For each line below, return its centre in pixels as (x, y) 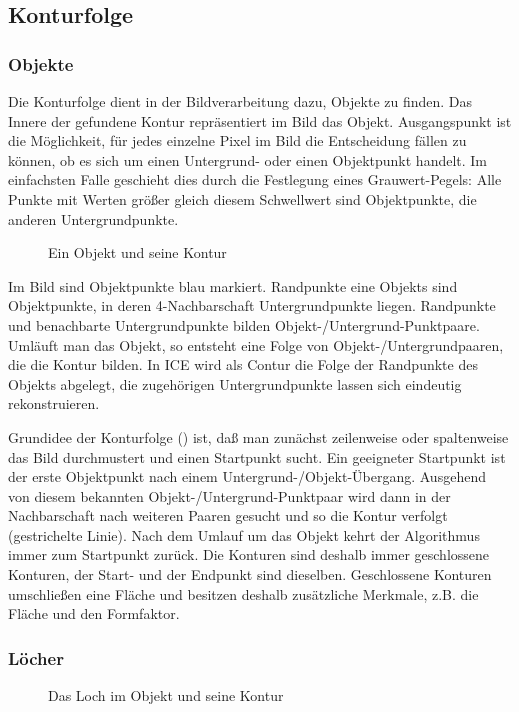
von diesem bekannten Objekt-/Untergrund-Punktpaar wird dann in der (229, 495)
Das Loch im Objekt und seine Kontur (166, 695)
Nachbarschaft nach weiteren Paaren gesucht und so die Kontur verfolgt (228, 515)
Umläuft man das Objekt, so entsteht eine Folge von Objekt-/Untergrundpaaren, (256, 344)
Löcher (36, 657)
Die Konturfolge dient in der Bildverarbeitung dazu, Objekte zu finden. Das (240, 101)
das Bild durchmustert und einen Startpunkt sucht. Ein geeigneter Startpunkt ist (257, 456)
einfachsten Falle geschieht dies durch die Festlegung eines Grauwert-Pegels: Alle (255, 179)
